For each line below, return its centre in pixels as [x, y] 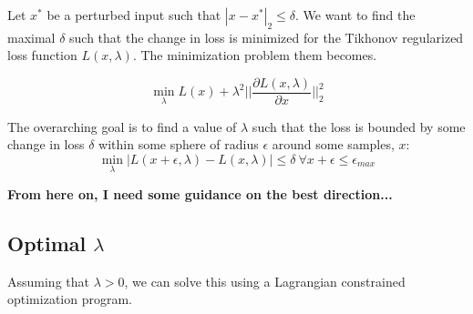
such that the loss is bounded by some [359, 126]
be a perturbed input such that [134, 15]
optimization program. [70, 299]
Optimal [47, 243]
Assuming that [48, 281]
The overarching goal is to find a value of [122, 126]
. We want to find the [355, 15]
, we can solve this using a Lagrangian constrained [265, 281]
